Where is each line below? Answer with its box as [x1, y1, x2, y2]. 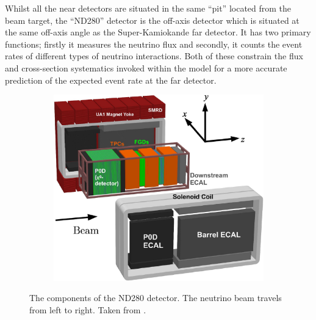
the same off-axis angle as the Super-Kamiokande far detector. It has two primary [5, 26, 311, 38]
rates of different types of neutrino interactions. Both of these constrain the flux [5, 49, 303, 62]
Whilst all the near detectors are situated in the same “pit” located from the [5, 2, 292, 14]
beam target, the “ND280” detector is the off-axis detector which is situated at [5, 13, 300, 26]
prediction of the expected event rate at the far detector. [5, 73, 217, 86]
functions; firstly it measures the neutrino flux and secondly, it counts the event [5, 37, 303, 50]
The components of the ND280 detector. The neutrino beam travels [29, 291, 282, 304]
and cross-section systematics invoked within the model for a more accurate [5, 61, 287, 74]
